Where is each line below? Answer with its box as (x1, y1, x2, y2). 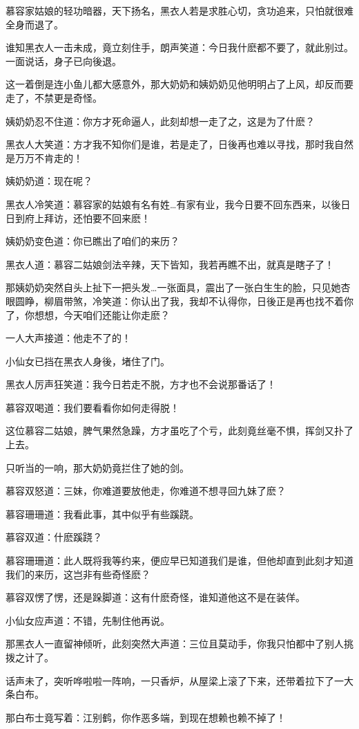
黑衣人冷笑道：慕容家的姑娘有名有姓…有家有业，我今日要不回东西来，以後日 (6, 196, 351, 211)
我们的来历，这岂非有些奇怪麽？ (6, 566, 151, 581)
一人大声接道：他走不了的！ (6, 331, 131, 345)
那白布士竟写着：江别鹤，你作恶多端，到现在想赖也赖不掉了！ (6, 710, 286, 724)
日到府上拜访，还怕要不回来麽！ (6, 210, 151, 225)
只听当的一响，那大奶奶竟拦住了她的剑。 (6, 460, 189, 474)
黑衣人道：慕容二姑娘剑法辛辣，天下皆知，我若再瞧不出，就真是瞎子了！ (6, 257, 334, 271)
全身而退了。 (6, 17, 64, 31)
